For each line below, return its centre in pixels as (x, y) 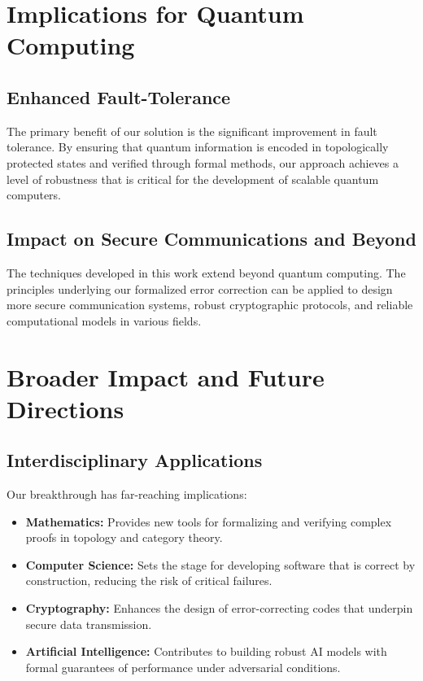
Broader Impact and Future (166, 376)
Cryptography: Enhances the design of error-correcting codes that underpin (219, 608)
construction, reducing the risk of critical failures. (149, 581)
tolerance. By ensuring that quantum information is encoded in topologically (198, 147)
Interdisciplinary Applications (135, 460)
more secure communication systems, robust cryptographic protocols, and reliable (210, 305)
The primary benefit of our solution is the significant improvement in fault (192, 131)
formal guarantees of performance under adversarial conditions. (183, 667)
